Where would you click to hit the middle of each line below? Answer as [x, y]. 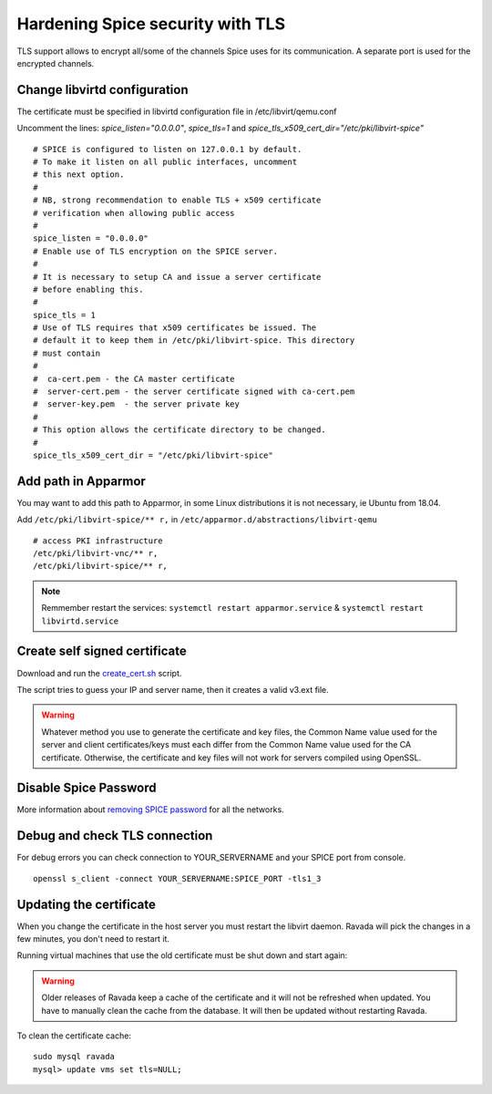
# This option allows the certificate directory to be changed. [180, 430]
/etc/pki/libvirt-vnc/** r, [96, 553]
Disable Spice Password [87, 788]
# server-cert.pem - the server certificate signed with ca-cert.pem [194, 392]
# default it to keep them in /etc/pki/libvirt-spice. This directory [194, 341]
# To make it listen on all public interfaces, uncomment [165, 162]
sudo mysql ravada [74, 1057]
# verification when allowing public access [134, 213]
